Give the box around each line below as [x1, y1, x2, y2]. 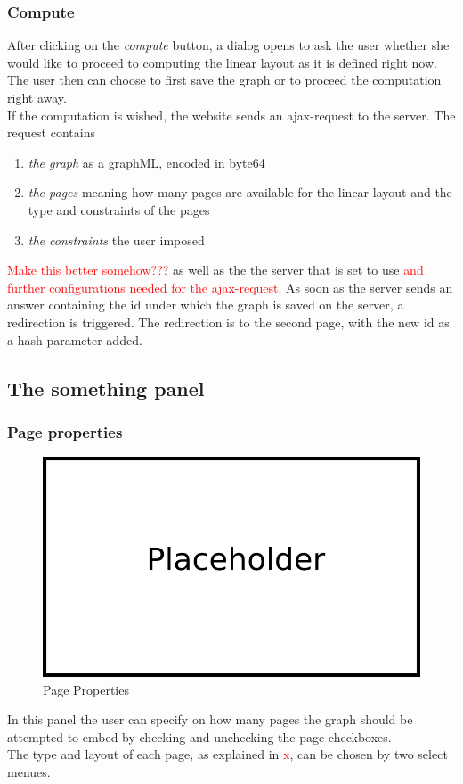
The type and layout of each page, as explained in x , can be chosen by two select [7, 745, 448, 763]
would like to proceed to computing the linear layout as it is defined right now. [7, 53, 437, 71]
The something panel [7, 374, 205, 401]
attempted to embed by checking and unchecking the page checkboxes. [7, 727, 392, 746]
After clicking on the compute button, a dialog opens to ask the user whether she [7, 36, 450, 54]
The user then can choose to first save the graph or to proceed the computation [7, 70, 442, 89]
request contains [7, 123, 95, 142]
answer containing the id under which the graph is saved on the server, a [7, 295, 404, 314]
